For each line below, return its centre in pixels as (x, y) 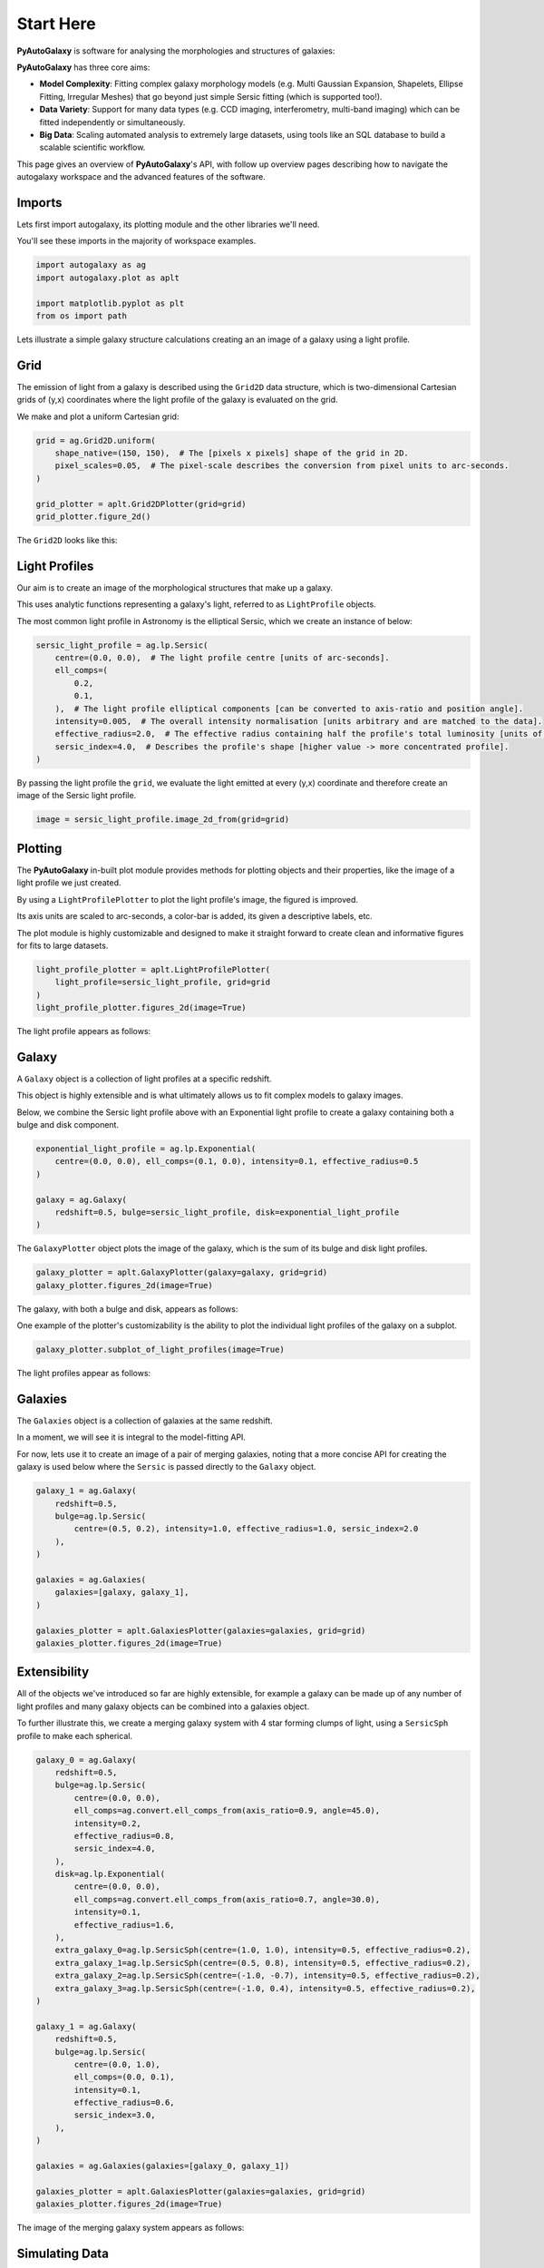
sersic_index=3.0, (115, 2115)
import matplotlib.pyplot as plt (110, 303)
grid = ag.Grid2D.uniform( (96, 440)
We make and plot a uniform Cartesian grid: (98, 416)
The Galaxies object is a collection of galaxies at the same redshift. (145, 1421)
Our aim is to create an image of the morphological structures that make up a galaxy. (175, 587)
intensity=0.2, (108, 1823)
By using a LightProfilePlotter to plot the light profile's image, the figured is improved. (187, 899)
